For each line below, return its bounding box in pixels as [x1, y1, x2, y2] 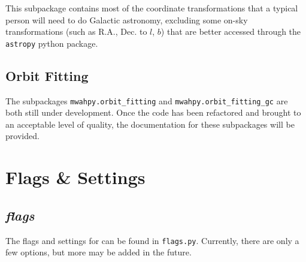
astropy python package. [5, 37, 98, 49]
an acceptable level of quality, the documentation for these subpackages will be [5, 118, 295, 130]
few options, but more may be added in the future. [5, 246, 192, 258]
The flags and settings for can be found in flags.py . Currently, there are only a [5, 234, 299, 246]
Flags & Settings [5, 165, 146, 189]
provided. [5, 130, 40, 142]
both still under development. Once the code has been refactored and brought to [5, 106, 301, 119]
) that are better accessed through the [160, 25, 301, 38]
